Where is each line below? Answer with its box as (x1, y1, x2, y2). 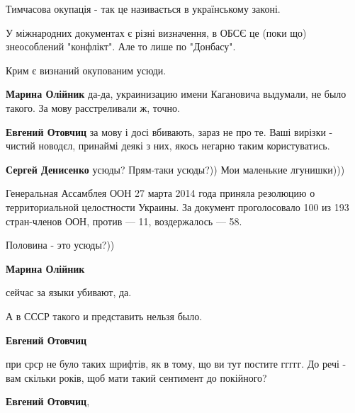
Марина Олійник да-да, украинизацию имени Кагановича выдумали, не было (6, 86, 346, 101)
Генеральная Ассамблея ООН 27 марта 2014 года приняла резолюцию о (6, 186, 315, 200)
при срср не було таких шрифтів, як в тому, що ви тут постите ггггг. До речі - (6, 356, 346, 371)
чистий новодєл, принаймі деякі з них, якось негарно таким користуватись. (6, 138, 330, 153)
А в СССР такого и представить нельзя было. (6, 308, 203, 323)
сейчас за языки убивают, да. (6, 285, 132, 300)
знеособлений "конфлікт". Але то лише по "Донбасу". (6, 39, 236, 54)
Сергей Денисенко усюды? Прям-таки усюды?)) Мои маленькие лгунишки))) (6, 162, 345, 176)
